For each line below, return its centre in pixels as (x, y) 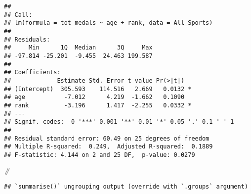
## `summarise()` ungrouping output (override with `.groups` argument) (126, 187)
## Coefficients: (32, 73)
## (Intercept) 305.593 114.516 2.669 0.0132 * (98, 89)
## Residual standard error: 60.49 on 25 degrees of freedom (107, 138)
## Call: (18, 15)
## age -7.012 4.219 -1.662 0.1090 (94, 97)
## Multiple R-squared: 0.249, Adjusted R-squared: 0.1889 (108, 147)
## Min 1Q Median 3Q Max (78, 48)
